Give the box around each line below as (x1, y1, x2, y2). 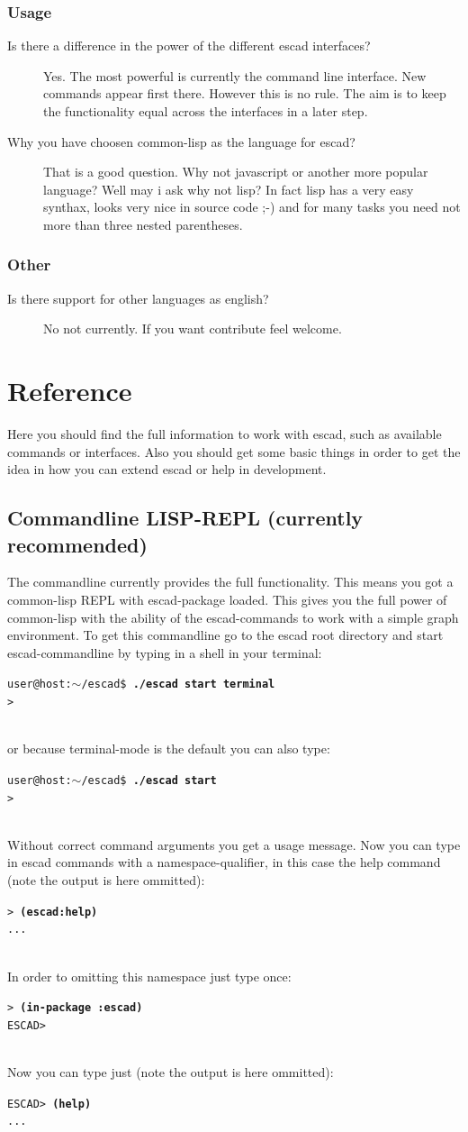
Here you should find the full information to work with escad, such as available (7, 424, 442, 443)
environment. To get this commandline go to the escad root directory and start (7, 625, 444, 644)
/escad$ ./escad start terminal (81, 678, 275, 691)
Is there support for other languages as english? (7, 288, 269, 307)
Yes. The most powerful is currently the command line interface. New (43, 66, 427, 85)
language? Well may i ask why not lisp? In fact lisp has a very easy (43, 179, 414, 198)
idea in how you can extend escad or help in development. (7, 460, 327, 479)
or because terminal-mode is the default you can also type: (7, 739, 330, 758)
